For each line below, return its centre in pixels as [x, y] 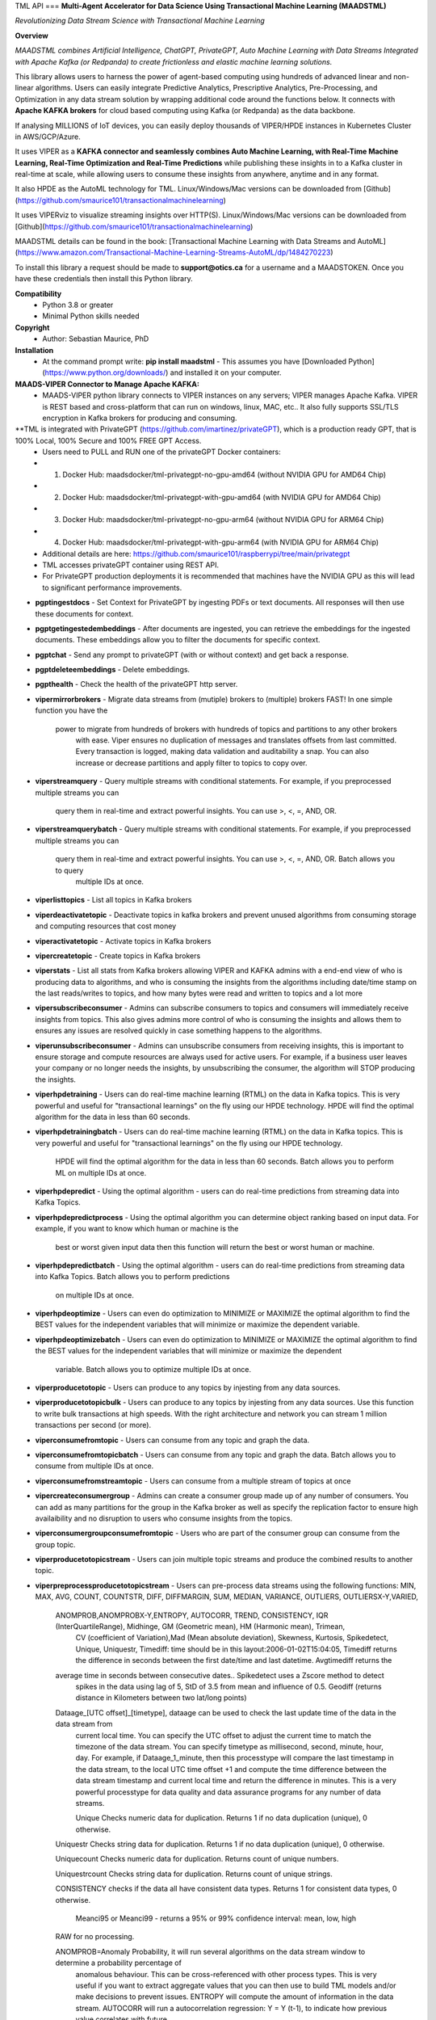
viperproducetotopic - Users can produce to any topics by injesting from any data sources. [188, 1388]
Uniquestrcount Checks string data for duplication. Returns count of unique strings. [194, 1874]
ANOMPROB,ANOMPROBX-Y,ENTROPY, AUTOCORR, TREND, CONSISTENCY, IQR [192, 1615]
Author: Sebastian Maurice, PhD [96, 339]
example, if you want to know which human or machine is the [137, 1229]
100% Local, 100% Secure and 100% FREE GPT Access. [108, 440]
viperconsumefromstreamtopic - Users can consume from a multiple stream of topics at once [193, 1481]
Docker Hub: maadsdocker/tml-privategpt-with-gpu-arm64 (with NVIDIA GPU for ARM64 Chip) [221, 542]
